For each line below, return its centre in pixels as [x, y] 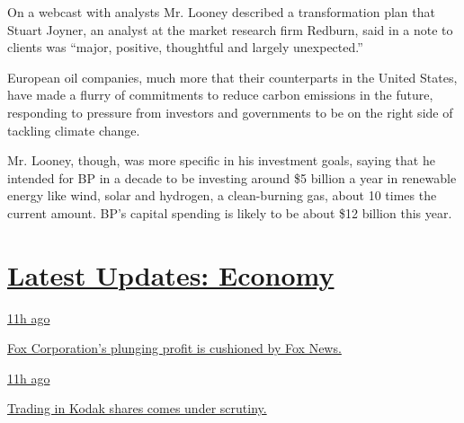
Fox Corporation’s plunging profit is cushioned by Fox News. [174, 348]
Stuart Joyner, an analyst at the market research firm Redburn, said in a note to [230, 29]
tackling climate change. [74, 130]
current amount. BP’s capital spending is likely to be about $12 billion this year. [230, 212]
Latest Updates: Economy [171, 274]
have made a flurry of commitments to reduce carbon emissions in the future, [220, 95]
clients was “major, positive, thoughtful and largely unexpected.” [185, 47]
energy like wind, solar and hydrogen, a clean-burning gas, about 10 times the [222, 195]
